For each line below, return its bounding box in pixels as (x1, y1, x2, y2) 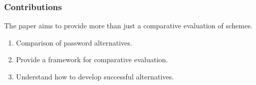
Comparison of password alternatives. (16, 37, 132, 48)
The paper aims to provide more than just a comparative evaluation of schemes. (4, 20, 253, 31)
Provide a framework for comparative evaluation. (16, 54, 168, 65)
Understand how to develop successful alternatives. (16, 71, 174, 81)
